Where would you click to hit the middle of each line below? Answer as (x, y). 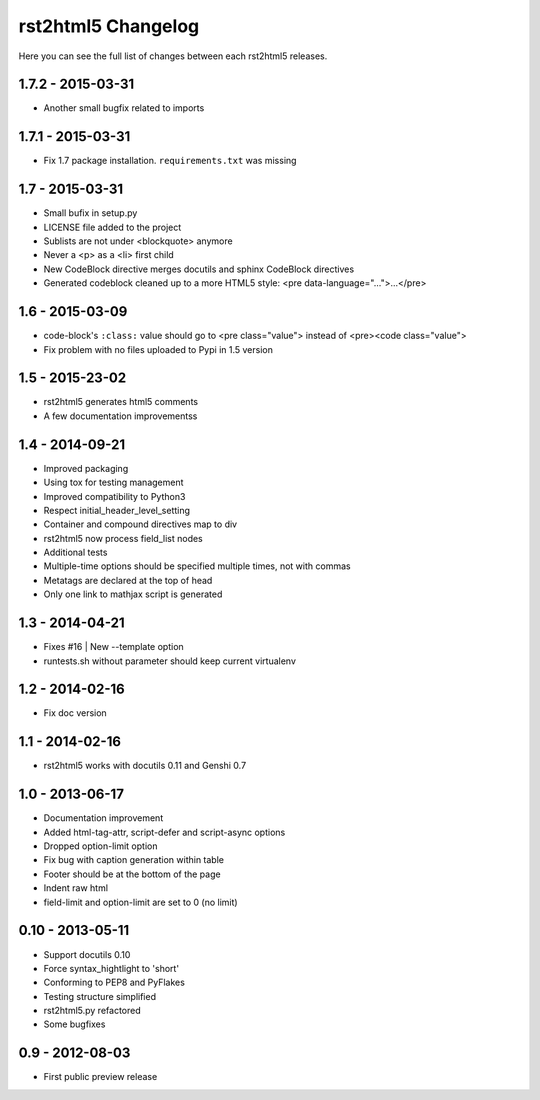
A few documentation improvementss (120, 416)
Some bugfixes (74, 1024)
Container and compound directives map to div (140, 524)
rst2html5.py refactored (92, 1011)
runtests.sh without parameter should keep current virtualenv (170, 661)
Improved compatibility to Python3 (114, 496)
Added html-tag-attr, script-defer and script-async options (164, 832)
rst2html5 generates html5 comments (121, 402)
